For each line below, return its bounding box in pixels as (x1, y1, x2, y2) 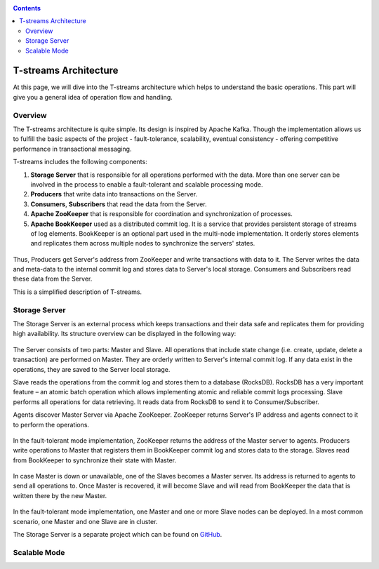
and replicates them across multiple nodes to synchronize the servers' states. (30, 239, 255, 248)
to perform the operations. (13, 420, 90, 429)
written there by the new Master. (13, 491, 107, 500)
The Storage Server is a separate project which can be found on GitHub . (13, 530, 222, 539)
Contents (13, 4, 41, 12)
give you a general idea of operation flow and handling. (13, 93, 173, 101)
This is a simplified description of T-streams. (13, 288, 142, 296)
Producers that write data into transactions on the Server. (30, 190, 198, 199)
